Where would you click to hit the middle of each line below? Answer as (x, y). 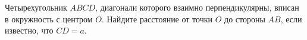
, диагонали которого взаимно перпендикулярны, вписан (197, 7)
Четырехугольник (36, 7)
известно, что (29, 30)
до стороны (245, 19)
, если (291, 19)
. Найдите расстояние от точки (157, 19)
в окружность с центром (49, 19)
